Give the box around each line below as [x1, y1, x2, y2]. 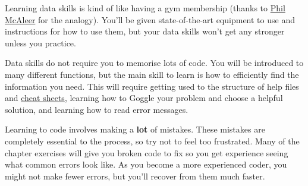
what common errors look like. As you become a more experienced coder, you [5, 158, 287, 171]
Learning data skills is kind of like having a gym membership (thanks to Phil [5, 2, 285, 14]
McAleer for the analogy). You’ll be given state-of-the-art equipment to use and [5, 13, 295, 26]
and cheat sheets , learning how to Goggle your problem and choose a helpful [5, 92, 283, 104]
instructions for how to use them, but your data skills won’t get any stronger [5, 25, 285, 37]
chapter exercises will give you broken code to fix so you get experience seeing [5, 146, 288, 159]
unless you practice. [5, 36, 76, 49]
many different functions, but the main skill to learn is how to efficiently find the [5, 68, 299, 80]
